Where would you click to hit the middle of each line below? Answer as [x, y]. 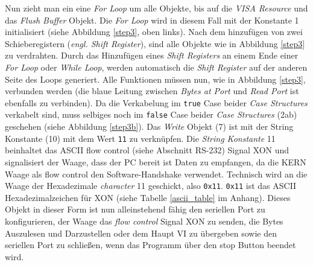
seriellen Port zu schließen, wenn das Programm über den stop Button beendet [150, 245]
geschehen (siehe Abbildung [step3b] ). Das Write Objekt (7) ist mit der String [149, 126]
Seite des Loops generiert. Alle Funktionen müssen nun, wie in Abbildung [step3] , [155, 79]
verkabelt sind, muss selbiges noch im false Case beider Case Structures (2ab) [151, 114]
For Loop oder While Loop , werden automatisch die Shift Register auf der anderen [156, 67]
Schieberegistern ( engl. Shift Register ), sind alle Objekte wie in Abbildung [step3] [155, 43]
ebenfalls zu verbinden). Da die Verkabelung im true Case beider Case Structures [156, 102]
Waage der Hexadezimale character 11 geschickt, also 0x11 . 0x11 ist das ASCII [151, 186]
